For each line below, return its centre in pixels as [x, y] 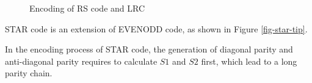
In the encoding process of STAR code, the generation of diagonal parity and [149, 49]
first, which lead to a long [249, 61]
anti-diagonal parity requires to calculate [81, 61]
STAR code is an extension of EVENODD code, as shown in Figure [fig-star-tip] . [156, 28]
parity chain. [29, 73]
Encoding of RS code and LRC [87, 8]
